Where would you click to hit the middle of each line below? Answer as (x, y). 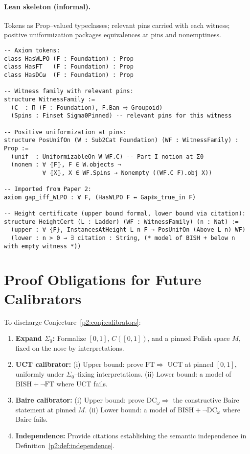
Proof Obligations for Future (103, 279)
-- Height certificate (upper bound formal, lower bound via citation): (125, 214)
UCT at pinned (191, 364)
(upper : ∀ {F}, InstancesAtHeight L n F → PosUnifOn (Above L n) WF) (128, 230)
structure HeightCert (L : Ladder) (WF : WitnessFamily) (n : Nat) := (121, 222)
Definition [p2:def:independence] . (65, 445)
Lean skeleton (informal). (47, 6)
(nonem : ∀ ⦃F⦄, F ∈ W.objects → (66, 165)
